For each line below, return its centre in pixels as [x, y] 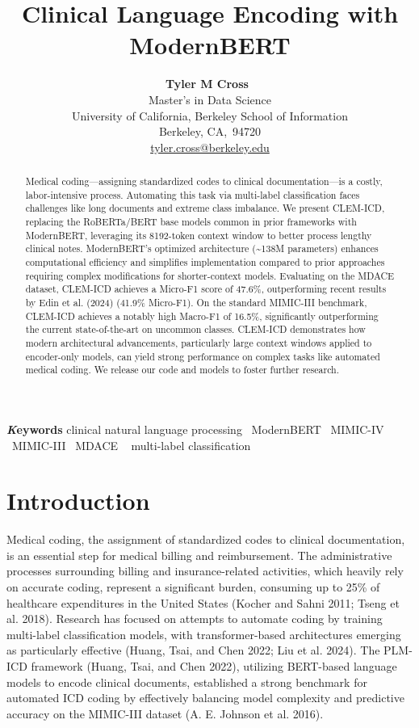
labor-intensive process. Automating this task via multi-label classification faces [193, 194]
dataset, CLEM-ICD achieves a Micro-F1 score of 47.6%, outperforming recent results [206, 289]
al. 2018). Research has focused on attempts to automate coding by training [195, 619]
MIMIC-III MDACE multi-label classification [131, 445]
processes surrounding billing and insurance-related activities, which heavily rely [205, 571]
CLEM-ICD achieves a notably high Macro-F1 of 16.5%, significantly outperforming [202, 316]
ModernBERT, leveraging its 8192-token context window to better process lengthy [199, 235]
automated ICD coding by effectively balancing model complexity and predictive [205, 698]
